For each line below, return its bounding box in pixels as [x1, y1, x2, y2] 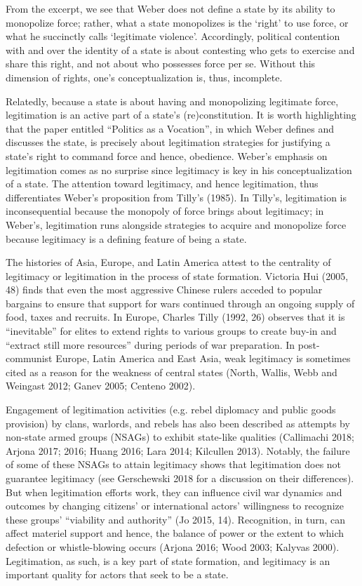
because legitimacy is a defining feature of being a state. [6, 231, 247, 246]
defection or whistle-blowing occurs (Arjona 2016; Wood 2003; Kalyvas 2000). [6, 539, 340, 554]
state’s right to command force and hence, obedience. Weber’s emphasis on [6, 148, 328, 163]
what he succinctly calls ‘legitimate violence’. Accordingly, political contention [6, 29, 340, 44]
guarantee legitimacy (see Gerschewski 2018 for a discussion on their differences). [6, 471, 354, 485]
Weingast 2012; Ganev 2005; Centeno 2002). [6, 378, 196, 393]
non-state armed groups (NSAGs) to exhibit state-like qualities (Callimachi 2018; [6, 429, 354, 444]
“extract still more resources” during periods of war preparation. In [6, 337, 295, 352]
